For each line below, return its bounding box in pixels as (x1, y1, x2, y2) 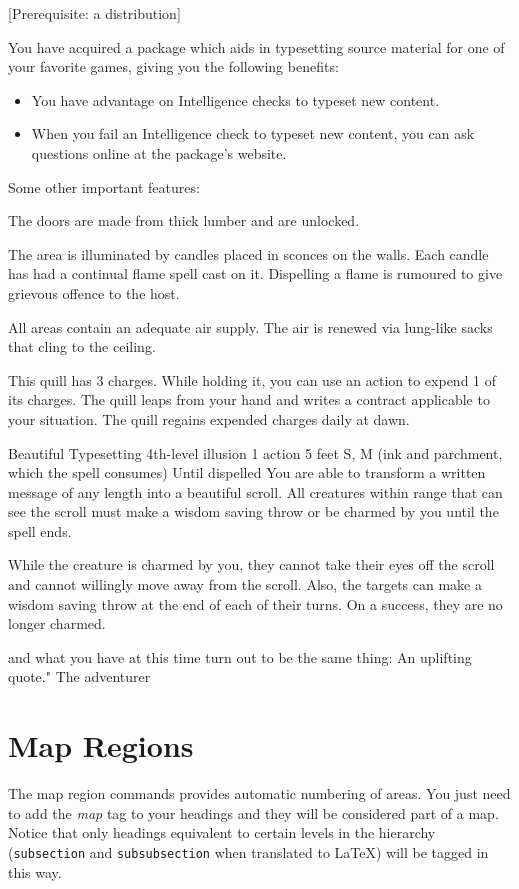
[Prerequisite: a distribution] (8, 3, 181, 23)
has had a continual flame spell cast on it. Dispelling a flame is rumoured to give (8, 263, 503, 284)
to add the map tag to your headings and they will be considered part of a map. (8, 802, 499, 823)
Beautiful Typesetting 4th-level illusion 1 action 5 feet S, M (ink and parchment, (8, 442, 503, 463)
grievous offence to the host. (8, 282, 180, 303)
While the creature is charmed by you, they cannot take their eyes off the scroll (8, 554, 495, 575)
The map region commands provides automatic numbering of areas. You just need (8, 783, 511, 804)
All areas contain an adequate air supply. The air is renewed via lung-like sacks (8, 316, 493, 337)
